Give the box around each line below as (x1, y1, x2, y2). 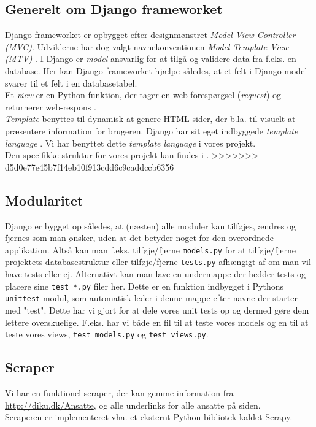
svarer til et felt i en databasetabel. (5, 76, 137, 89)
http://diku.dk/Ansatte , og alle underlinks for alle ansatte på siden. (5, 398, 261, 411)
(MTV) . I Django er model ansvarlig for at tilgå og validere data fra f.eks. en (5, 52, 296, 65)
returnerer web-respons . (5, 100, 96, 113)
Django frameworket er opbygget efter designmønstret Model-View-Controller (5, 28, 296, 41)
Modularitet (5, 190, 83, 209)
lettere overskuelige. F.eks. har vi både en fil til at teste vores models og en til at (5, 315, 309, 328)
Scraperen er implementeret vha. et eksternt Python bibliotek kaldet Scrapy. (5, 410, 293, 423)
